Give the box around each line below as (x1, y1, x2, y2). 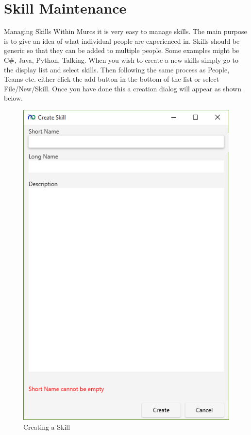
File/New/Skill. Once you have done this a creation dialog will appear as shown (4, 83, 241, 93)
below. (4, 93, 23, 103)
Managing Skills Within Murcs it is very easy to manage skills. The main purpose (4, 26, 247, 36)
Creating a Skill (23, 421, 70, 432)
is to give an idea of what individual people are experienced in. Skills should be (4, 35, 240, 46)
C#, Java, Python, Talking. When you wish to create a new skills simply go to (4, 54, 238, 65)
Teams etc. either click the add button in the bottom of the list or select (4, 74, 219, 84)
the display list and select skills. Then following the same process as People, (4, 64, 230, 74)
